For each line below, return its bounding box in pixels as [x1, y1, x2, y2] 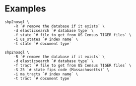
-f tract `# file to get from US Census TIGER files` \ [13, 63, 132, 68]
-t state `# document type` [13, 41, 71, 46]
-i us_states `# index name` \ [13, 37, 78, 42]
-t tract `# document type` [13, 76, 71, 81]
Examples [4, 3, 46, 14]
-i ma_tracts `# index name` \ [13, 72, 78, 77]
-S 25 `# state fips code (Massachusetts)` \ [13, 67, 110, 72]
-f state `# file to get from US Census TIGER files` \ [13, 32, 132, 37]
